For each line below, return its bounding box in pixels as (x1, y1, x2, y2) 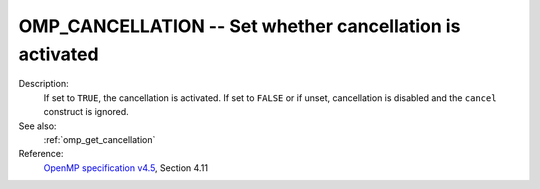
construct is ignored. (43, 106, 129, 118)
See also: (18, 120, 57, 132)
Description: (18, 78, 69, 90)
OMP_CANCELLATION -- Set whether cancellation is (18, 15, 461, 37)
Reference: (18, 148, 64, 160)
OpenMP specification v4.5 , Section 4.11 (43, 161, 209, 174)
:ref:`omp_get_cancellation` (43, 133, 156, 145)
